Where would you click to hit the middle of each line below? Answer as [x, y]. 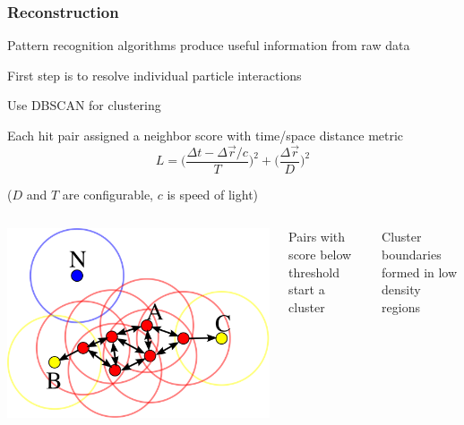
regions [401, 306]
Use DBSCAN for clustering [84, 105]
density [401, 289]
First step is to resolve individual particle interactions [155, 75]
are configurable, [108, 194]
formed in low [420, 272]
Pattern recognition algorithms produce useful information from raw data [209, 45]
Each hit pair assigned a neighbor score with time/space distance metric [206, 135]
